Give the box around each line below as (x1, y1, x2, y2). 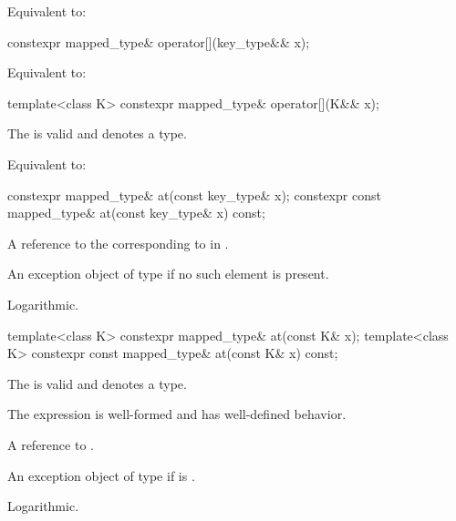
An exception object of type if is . (7, 465, 195, 485)
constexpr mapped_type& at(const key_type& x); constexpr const (7, 185, 381, 204)
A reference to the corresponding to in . (7, 233, 229, 252)
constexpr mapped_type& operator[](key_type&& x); (7, 32, 310, 51)
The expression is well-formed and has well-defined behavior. (7, 404, 347, 424)
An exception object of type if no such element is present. (7, 264, 329, 283)
